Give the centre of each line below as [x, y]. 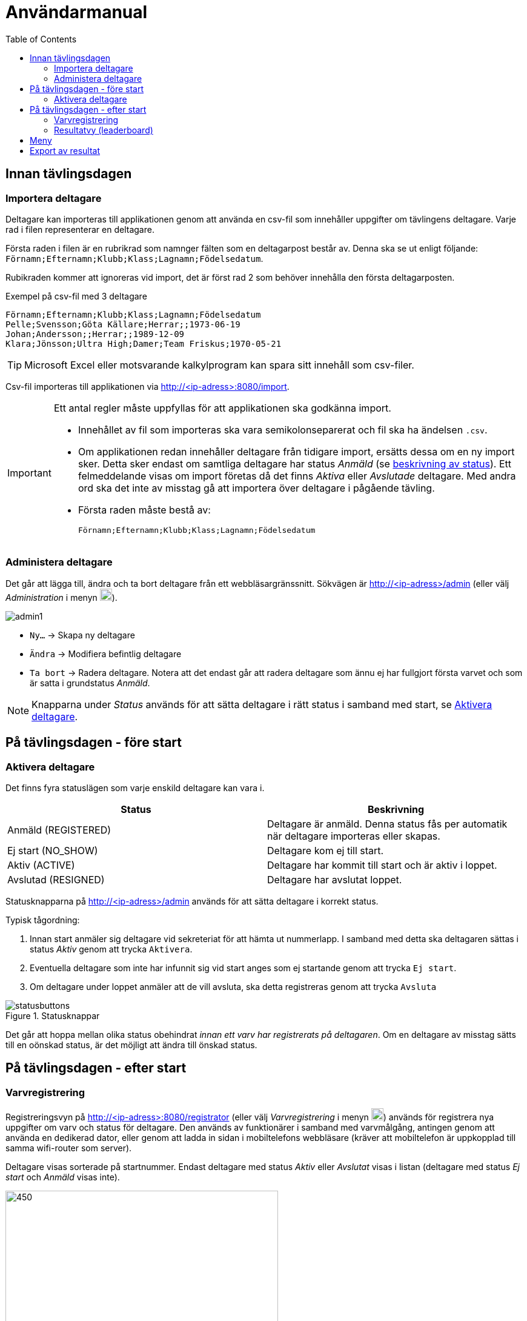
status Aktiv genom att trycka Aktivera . [111, 949]
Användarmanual [77, 12]
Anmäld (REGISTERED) [59, 830]
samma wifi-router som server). [69, 1148]
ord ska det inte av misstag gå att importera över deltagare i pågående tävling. [256, 488]
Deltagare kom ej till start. [326, 850]
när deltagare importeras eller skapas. [354, 836]
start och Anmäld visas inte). [63, 1177]
